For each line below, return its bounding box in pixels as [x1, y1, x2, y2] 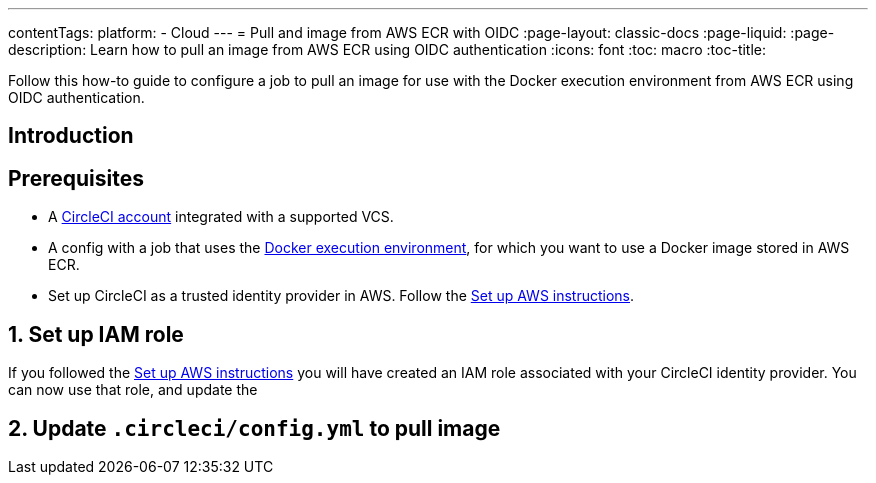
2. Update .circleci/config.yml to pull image [8, 415, 501, 441]
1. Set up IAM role [8, 321, 184, 347]
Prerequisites [8, 165, 144, 191]
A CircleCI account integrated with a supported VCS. [48, 208, 394, 226]
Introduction [8, 123, 134, 149]
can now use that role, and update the [8, 381, 258, 399]
